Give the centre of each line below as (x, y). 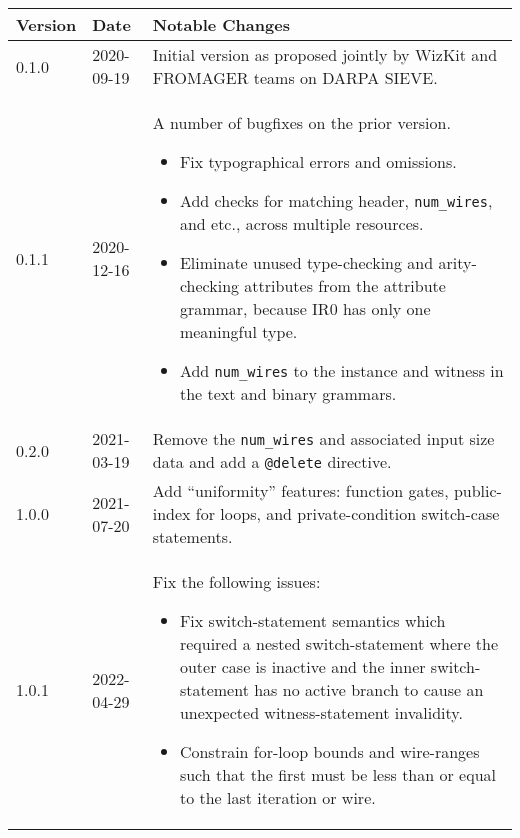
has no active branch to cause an (369, 689)
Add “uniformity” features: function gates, (300, 490)
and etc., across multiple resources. (301, 223)
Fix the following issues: (236, 581)
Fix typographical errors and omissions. (318, 161)
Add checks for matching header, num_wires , (336, 200)
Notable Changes (221, 24)
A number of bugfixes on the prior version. (301, 122)
